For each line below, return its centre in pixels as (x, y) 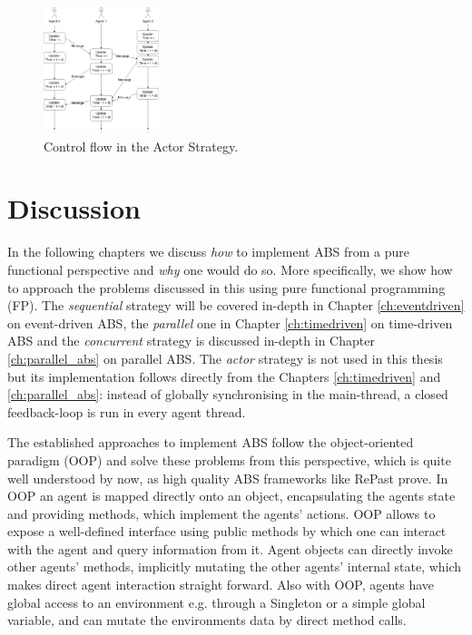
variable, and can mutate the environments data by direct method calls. (207, 620)
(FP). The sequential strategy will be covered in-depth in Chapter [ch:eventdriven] (236, 305)
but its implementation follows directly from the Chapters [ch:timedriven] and (224, 376)
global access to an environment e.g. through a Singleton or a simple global (216, 602)
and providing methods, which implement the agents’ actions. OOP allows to (221, 513)
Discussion (74, 208)
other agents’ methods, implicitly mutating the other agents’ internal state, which (235, 567)
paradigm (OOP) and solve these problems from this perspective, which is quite (229, 459)
